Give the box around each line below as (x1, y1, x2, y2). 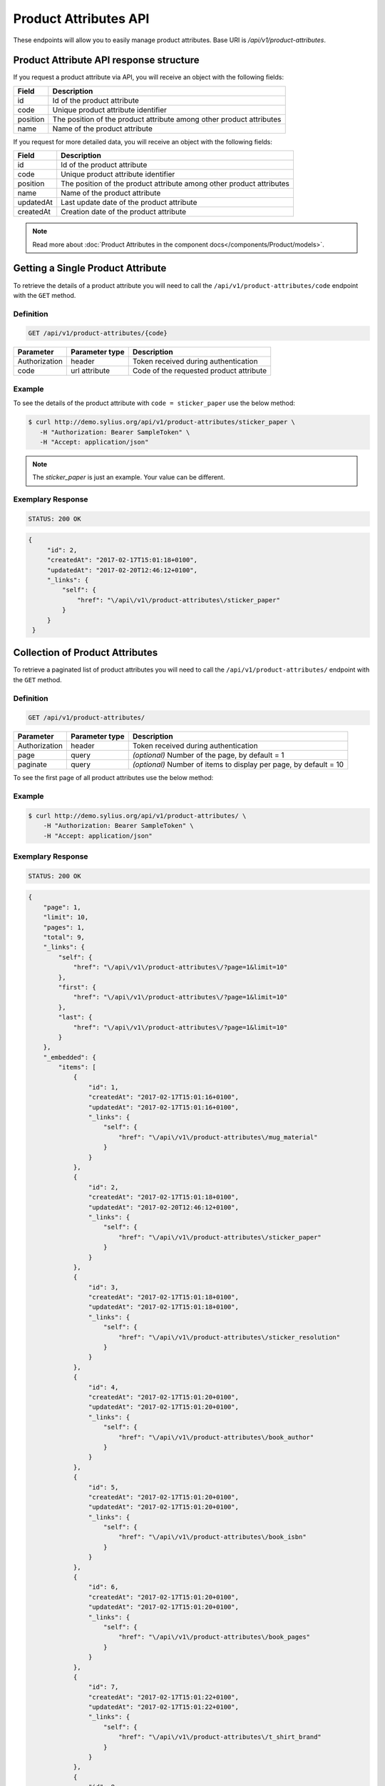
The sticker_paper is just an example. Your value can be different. (32, 473, 225, 482)
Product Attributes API (13, 11, 150, 26)
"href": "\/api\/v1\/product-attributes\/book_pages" (118, 1633, 310, 1641)
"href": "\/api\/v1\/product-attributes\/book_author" (118, 1433, 314, 1441)
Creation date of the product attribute (61, 207, 187, 217)
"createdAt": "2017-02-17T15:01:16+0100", (88, 1093, 239, 1102)
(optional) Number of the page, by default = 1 (132, 750, 284, 760)
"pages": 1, (43, 923, 86, 932)
